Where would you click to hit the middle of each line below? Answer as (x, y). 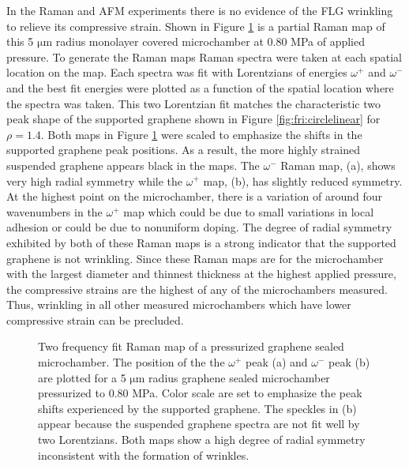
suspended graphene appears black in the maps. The (133, 165)
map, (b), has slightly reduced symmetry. (303, 180)
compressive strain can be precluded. (95, 319)
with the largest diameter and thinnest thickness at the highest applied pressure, (201, 274)
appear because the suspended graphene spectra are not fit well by (199, 424)
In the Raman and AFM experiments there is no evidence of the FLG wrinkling (200, 10)
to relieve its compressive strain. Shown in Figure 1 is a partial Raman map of (196, 26)
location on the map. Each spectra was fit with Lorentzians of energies (177, 72)
